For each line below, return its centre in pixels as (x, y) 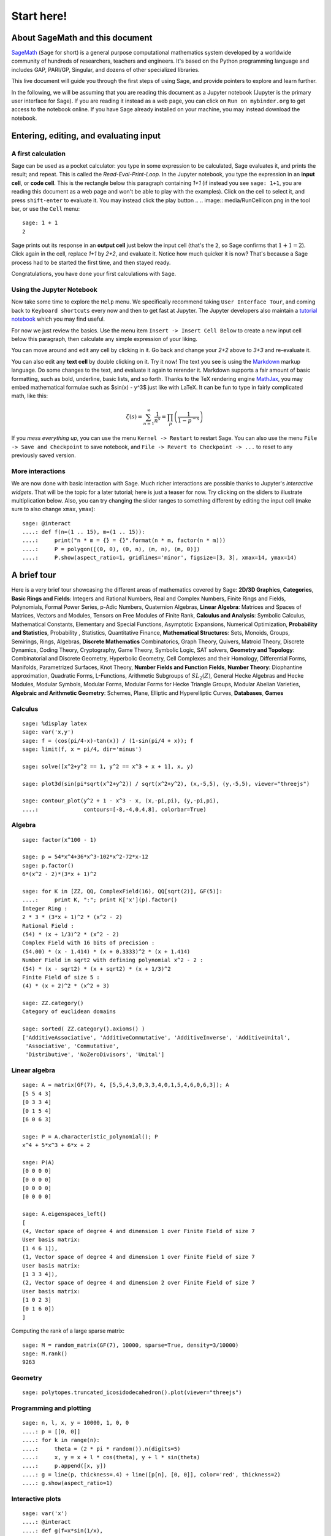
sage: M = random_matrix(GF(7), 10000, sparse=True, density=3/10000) (131, 1345)
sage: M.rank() (45, 1354)
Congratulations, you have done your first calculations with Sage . (94, 274)
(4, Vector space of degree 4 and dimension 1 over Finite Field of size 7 (139, 1231)
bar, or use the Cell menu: (45, 208)
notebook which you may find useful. (58, 319)
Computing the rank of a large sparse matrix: (68, 1331)
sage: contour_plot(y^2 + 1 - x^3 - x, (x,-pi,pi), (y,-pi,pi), (121, 801)
